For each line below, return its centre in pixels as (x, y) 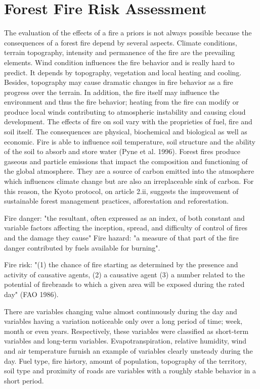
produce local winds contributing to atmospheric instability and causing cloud (125, 111)
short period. (24, 380)
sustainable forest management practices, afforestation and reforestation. (116, 201)
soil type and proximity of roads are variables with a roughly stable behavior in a (130, 371)
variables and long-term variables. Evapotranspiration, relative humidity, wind (125, 341)
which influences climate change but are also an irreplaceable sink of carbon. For (129, 181)
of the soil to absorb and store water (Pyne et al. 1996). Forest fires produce (122, 151)
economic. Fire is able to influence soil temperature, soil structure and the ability (130, 141)
